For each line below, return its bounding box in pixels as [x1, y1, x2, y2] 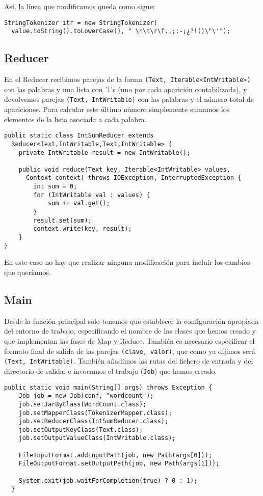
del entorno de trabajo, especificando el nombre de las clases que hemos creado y [4, 325, 256, 336]
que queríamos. [4, 266, 51, 277]
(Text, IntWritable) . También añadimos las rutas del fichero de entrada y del [4, 355, 253, 366]
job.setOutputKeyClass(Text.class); [18, 426, 143, 433]
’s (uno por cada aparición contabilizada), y [111, 84, 247, 94]
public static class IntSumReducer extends [4, 132, 154, 140]
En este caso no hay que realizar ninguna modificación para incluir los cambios [4, 257, 250, 267]
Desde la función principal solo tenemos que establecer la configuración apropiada [4, 315, 259, 326]
